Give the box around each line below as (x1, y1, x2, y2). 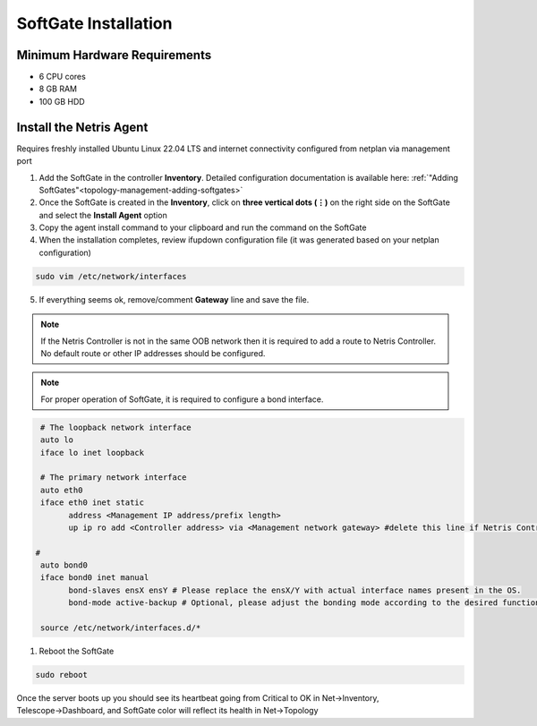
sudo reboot (35, 670, 89, 679)
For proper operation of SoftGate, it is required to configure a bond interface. (40, 394, 324, 405)
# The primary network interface (40, 473, 187, 483)
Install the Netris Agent (16, 119, 149, 134)
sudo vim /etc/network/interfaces (35, 271, 187, 281)
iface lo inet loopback (40, 448, 145, 457)
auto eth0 (40, 484, 83, 495)
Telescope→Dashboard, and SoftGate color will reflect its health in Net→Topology (16, 705, 319, 716)
